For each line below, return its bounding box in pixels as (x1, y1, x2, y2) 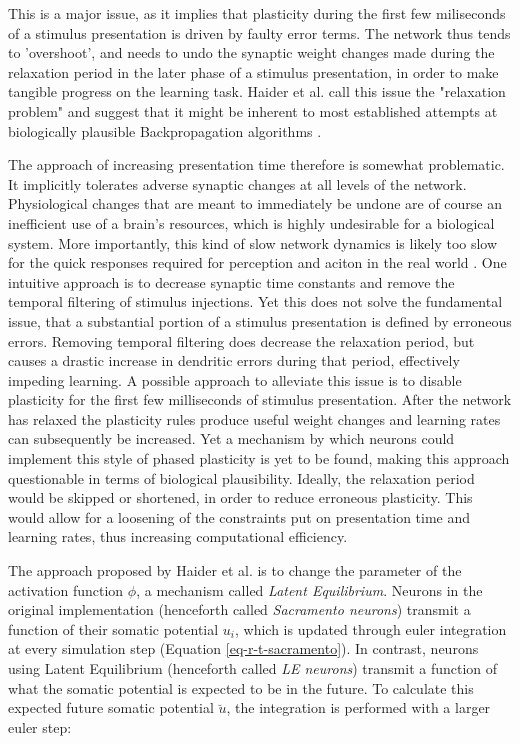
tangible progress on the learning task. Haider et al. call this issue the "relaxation (8, 81, 506, 102)
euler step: (8, 716, 72, 737)
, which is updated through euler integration (235, 618, 507, 639)
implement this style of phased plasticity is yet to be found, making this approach (8, 448, 510, 469)
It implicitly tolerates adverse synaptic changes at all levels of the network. (8, 173, 467, 194)
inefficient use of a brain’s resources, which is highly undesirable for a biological (8, 212, 495, 233)
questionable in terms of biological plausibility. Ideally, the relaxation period (8, 467, 475, 488)
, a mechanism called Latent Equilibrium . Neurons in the (136, 579, 483, 600)
